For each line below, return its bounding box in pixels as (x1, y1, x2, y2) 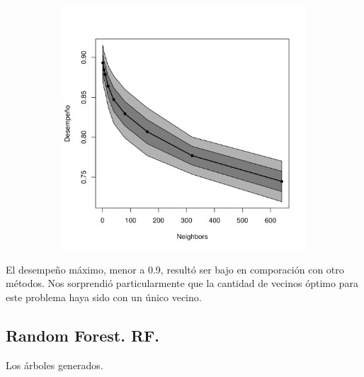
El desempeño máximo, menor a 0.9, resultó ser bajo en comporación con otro (6, 261, 344, 276)
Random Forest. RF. (6, 324, 159, 346)
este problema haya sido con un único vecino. (6, 289, 202, 304)
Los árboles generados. (6, 357, 103, 372)
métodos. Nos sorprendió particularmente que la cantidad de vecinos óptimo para (6, 276, 358, 291)
